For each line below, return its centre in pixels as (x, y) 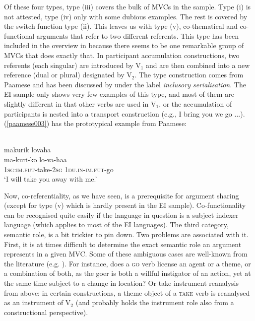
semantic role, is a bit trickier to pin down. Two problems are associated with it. (126, 234)
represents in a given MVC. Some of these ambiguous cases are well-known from (126, 254)
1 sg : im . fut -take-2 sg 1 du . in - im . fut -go (59, 169)
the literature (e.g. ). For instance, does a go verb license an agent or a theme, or (127, 263)
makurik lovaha (28, 150)
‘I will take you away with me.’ (51, 179)
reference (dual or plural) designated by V (68, 75)
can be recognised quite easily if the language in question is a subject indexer (121, 215)
